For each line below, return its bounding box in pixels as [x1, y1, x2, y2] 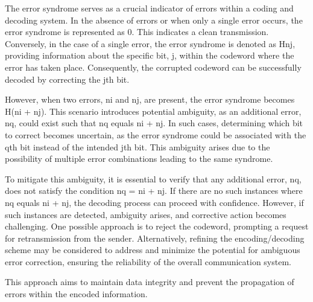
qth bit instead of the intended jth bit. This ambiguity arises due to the [5, 140, 270, 153]
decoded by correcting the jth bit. [5, 72, 130, 85]
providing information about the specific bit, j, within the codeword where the [5, 49, 294, 62]
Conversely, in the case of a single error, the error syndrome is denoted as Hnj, [5, 37, 296, 50]
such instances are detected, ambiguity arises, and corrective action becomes [5, 208, 286, 220]
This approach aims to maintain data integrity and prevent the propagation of [5, 275, 294, 288]
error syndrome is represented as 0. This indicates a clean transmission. [5, 25, 269, 38]
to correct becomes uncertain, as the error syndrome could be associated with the [5, 128, 306, 141]
